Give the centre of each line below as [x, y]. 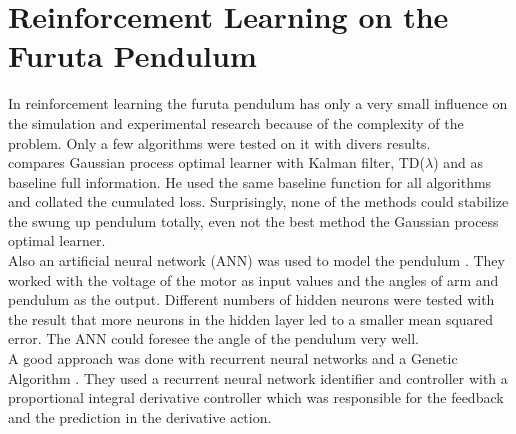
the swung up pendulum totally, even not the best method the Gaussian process [253, 220]
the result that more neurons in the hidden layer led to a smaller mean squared [251, 318]
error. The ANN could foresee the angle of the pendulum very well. [213, 338]
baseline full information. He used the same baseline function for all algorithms [250, 181]
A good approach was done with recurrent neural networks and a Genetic [233, 358]
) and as [458, 162]
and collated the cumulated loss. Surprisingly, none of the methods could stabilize [258, 201]
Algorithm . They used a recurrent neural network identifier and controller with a [258, 377]
